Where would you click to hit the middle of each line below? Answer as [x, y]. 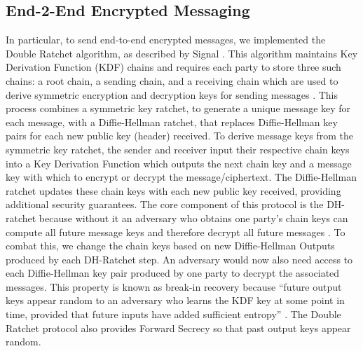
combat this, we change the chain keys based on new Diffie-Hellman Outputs [170, 246]
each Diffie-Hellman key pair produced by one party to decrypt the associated [173, 273]
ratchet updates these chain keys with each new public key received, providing [173, 190]
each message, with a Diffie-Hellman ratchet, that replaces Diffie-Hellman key [172, 122]
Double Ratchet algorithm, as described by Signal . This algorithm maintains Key [182, 53]
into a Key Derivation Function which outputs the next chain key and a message [179, 163]
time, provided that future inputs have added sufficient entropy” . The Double [173, 314]
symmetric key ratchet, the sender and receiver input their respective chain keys [178, 149]
